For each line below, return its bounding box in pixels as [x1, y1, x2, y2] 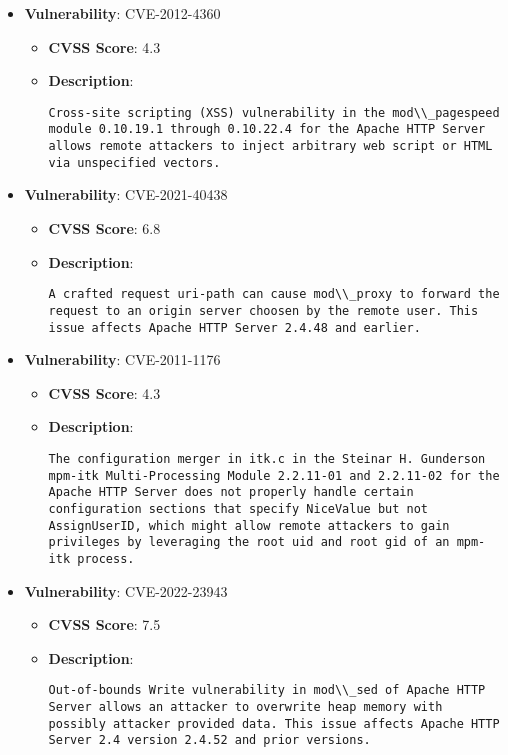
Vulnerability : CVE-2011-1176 [24, 349, 221, 370]
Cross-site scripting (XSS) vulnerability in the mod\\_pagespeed [48, 105, 500, 120]
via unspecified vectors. [48, 155, 221, 170]
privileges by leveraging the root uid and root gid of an [48, 535, 450, 550]
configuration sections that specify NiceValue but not [48, 501, 429, 516]
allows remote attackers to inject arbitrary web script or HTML [48, 139, 493, 154]
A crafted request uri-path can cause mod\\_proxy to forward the [48, 287, 500, 302]
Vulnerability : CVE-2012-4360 [24, 3, 221, 23]
